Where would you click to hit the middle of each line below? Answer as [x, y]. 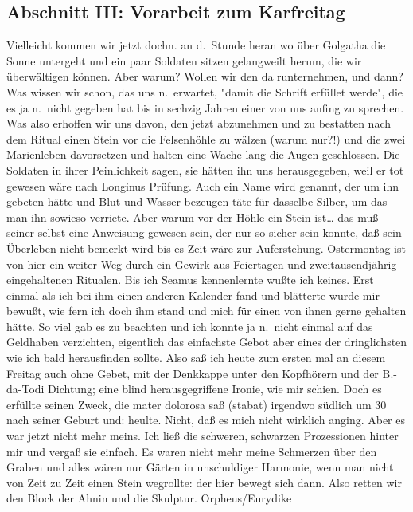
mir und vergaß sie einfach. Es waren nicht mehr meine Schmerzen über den [192, 451]
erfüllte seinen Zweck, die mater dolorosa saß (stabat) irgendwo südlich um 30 [197, 404]
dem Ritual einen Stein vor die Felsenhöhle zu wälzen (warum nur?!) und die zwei [206, 138]
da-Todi [25, 389]
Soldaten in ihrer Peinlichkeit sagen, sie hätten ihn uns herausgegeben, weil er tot [205, 169]
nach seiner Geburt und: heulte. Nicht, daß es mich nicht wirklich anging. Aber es [206, 420]
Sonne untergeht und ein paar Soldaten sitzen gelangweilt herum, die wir [184, 60]
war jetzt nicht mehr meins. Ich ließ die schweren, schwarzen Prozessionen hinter [203, 436]
